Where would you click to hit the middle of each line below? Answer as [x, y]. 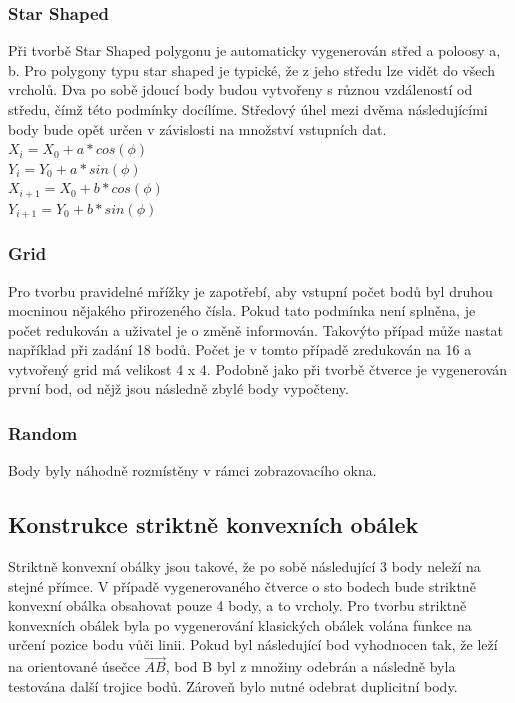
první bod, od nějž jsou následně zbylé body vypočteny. [178, 388]
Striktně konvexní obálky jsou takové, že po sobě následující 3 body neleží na [244, 566]
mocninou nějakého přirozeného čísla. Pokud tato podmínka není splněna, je [242, 310]
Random [43, 432]
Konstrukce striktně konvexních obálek [213, 524]
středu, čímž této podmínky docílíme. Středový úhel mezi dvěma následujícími [248, 109]
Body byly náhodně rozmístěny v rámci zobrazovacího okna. [192, 470]
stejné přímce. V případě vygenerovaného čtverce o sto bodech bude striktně [242, 585]
